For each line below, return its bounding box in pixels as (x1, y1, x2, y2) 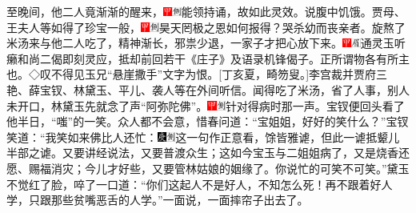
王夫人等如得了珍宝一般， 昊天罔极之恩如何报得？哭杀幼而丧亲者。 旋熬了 (6, 18, 406, 35)
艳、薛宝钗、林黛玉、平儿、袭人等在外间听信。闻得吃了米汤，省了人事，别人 (6, 81, 410, 98)
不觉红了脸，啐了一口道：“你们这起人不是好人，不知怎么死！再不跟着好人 (6, 175, 393, 192)
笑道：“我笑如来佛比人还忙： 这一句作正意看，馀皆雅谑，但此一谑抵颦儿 (6, 128, 400, 145)
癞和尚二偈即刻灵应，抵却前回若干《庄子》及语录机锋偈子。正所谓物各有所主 (6, 50, 410, 66)
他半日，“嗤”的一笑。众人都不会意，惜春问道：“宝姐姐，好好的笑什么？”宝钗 (6, 113, 409, 130)
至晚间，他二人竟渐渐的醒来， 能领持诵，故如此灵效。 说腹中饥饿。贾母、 (6, 3, 406, 19)
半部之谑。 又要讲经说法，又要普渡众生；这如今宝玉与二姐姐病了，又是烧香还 (6, 144, 410, 161)
